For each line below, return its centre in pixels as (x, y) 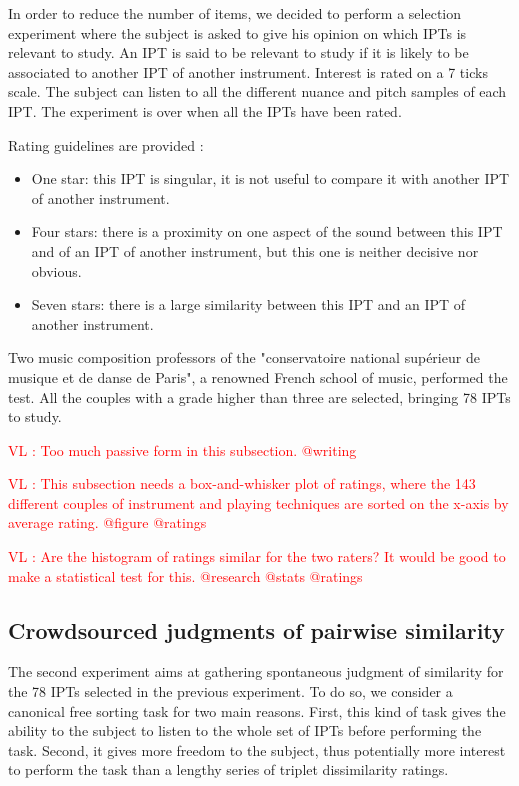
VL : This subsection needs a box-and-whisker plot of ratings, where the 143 (242, 483)
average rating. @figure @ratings (107, 522)
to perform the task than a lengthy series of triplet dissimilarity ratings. (228, 769)
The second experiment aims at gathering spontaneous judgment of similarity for (256, 671)
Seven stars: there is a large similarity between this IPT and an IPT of (248, 304)
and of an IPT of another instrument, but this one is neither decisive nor (255, 250)
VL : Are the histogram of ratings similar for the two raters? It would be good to (257, 556)
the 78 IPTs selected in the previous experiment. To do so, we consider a (230, 691)
